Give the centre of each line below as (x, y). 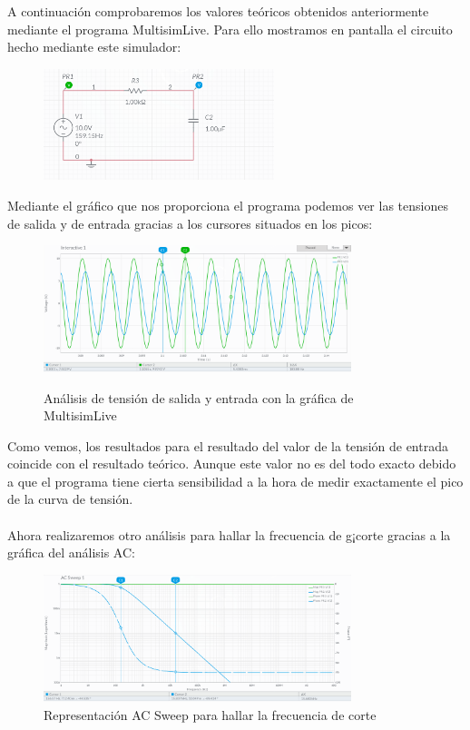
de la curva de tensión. (70, 499)
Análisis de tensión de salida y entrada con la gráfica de (199, 397)
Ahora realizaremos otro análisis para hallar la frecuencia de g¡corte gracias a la (229, 534)
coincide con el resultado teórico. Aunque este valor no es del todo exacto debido (232, 464)
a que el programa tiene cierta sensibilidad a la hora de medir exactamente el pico (235, 481)
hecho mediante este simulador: (94, 47)
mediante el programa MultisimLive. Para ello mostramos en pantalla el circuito (230, 29)
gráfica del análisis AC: (71, 552)
